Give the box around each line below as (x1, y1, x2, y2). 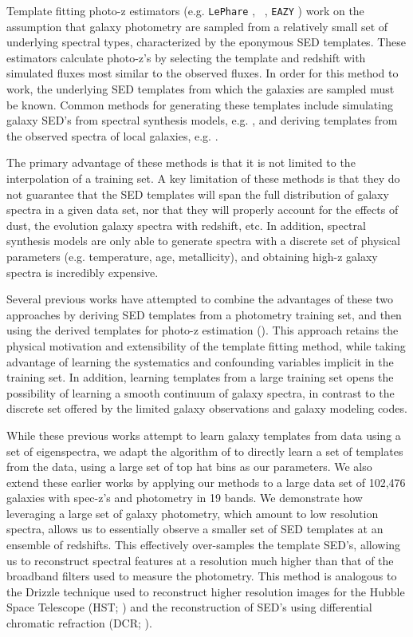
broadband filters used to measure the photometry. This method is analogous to (6, 568, 397, 584)
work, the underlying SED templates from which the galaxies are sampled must (6, 81, 395, 97)
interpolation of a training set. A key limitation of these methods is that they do (6, 170, 400, 186)
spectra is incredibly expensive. (6, 263, 159, 280)
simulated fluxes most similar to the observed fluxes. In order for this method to (6, 65, 399, 81)
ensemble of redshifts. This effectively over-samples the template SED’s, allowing (6, 536, 401, 553)
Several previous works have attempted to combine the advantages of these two (6, 291, 393, 307)
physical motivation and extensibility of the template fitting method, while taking (6, 337, 406, 354)
